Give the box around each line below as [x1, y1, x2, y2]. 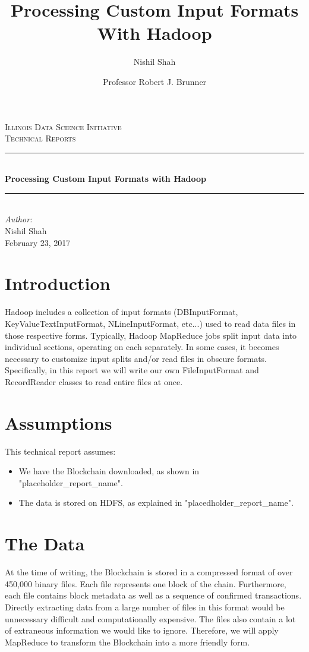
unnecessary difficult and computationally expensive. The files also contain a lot [5, 612, 296, 625]
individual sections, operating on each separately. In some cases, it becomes [5, 341, 279, 353]
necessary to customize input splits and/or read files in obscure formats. [5, 352, 267, 364]
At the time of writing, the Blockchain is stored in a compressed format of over [5, 566, 293, 578]
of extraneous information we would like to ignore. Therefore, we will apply [5, 624, 279, 637]
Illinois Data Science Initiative [5, 120, 122, 133]
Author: [5, 213, 33, 225]
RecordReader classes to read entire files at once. [5, 375, 183, 388]
